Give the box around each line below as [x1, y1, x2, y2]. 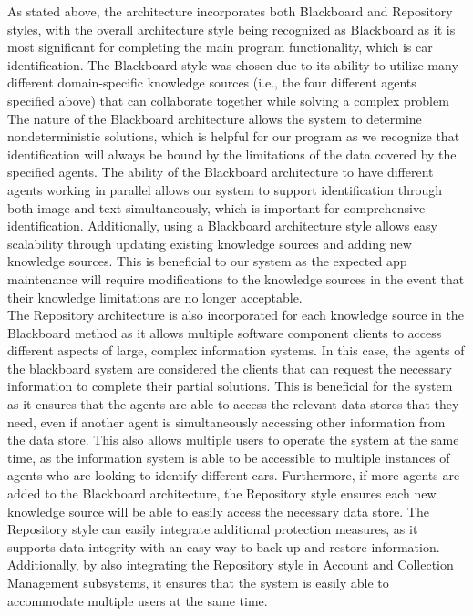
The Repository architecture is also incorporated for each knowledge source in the [7, 305, 464, 324]
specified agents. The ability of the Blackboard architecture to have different [7, 162, 434, 181]
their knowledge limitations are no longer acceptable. [7, 287, 303, 306]
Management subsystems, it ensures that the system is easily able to [7, 573, 389, 591]
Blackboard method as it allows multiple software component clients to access [7, 323, 442, 342]
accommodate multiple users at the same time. [7, 590, 268, 610]
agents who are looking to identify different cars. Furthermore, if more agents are [7, 466, 460, 485]
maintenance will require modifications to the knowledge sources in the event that [7, 269, 465, 288]
